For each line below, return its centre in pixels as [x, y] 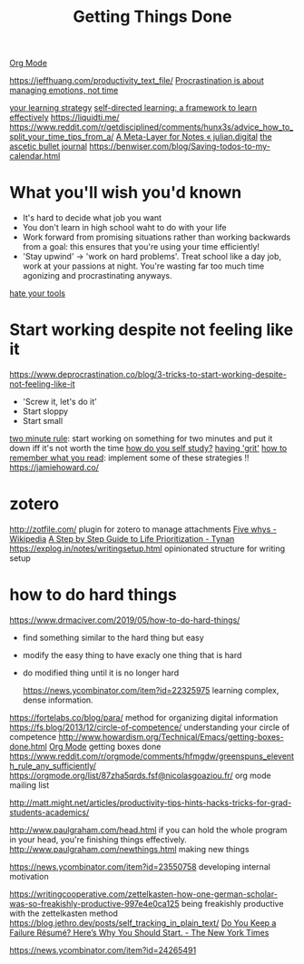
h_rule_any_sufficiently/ [53, 765]
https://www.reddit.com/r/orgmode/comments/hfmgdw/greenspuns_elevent [152, 756]
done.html [28, 746]
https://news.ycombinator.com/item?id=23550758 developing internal [140, 866]
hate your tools [38, 293]
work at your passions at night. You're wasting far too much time [143, 266]
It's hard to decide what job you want [92, 218]
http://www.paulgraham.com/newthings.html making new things [129, 849]
